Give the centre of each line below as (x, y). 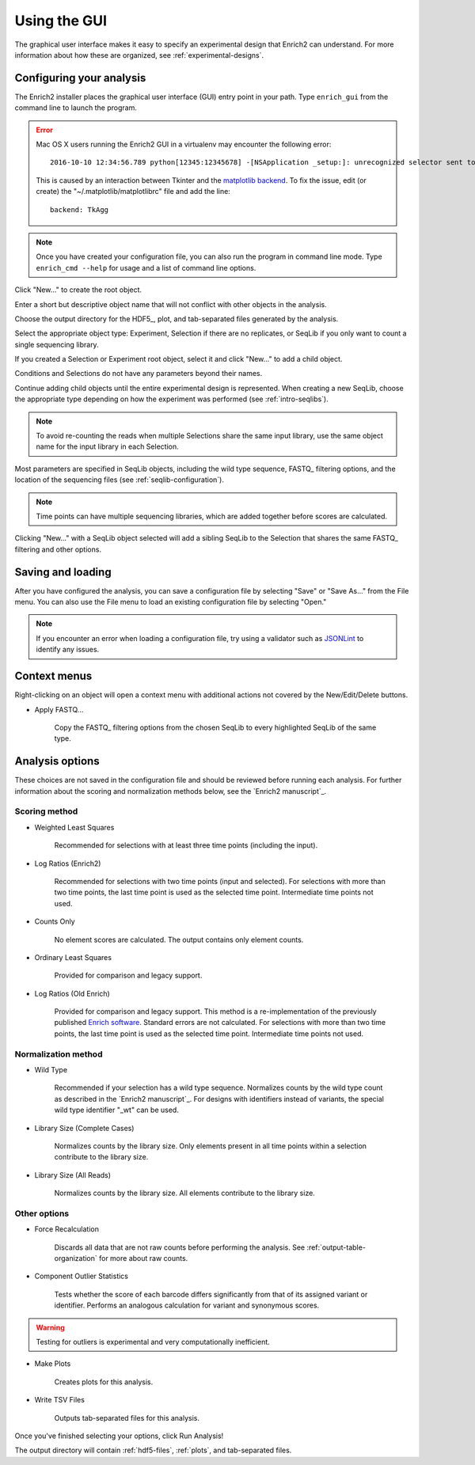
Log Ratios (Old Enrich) (72, 993)
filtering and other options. (58, 549)
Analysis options (57, 761)
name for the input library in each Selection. (107, 446)
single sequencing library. (57, 344)
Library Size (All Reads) (72, 1175)
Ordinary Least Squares (73, 957)
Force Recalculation (66, 1229)
